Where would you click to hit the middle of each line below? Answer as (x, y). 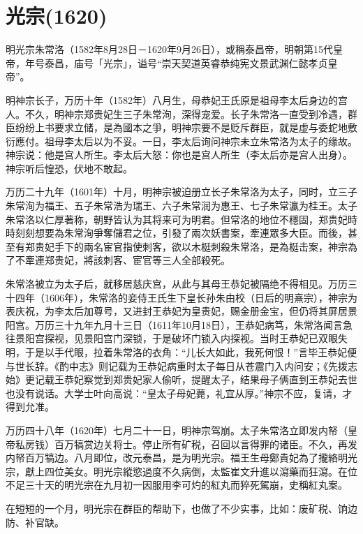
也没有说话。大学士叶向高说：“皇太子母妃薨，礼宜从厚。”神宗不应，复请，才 (179, 393)
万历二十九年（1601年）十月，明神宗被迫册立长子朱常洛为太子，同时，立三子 (181, 192)
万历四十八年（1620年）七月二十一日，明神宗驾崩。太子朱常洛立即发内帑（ (177, 430)
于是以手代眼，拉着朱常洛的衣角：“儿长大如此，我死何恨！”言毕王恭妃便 (191, 352)
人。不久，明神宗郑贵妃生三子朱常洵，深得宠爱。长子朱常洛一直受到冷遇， (177, 113)
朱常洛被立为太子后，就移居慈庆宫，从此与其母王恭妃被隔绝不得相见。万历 (177, 284)
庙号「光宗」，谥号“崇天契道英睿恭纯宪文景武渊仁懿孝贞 (201, 62)
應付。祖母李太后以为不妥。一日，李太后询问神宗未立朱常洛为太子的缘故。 (186, 141)
